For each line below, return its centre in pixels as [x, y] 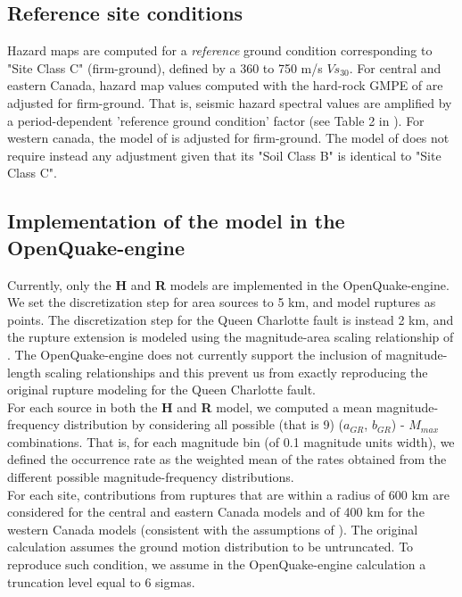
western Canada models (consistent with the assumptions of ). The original [213, 529]
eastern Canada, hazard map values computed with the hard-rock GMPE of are [225, 85]
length [25, 372]
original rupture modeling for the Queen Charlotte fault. [161, 390]
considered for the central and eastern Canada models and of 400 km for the [216, 512]
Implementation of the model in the [176, 221]
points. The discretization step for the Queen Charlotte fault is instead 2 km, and [231, 319]
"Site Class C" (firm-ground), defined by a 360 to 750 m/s [165, 67]
